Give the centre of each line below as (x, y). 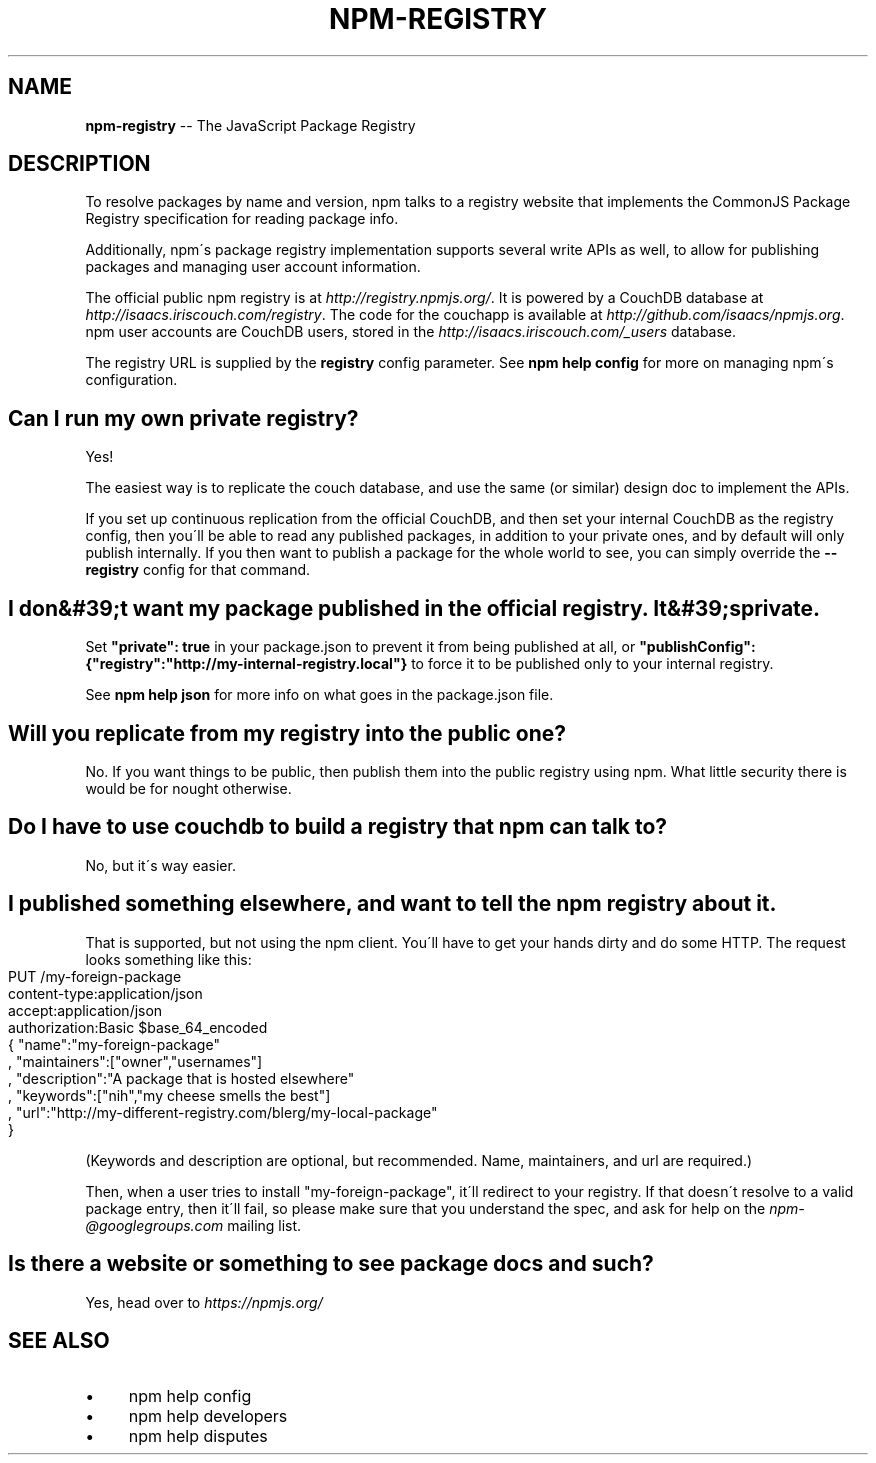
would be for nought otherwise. (188, 788)
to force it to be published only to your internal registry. (592, 664)
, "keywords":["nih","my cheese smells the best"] (169, 1095)
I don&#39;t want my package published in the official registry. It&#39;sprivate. (414, 608)
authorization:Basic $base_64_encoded (138, 1027)
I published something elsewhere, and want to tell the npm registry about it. (392, 904)
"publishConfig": (697, 647)
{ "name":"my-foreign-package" (114, 1044)
